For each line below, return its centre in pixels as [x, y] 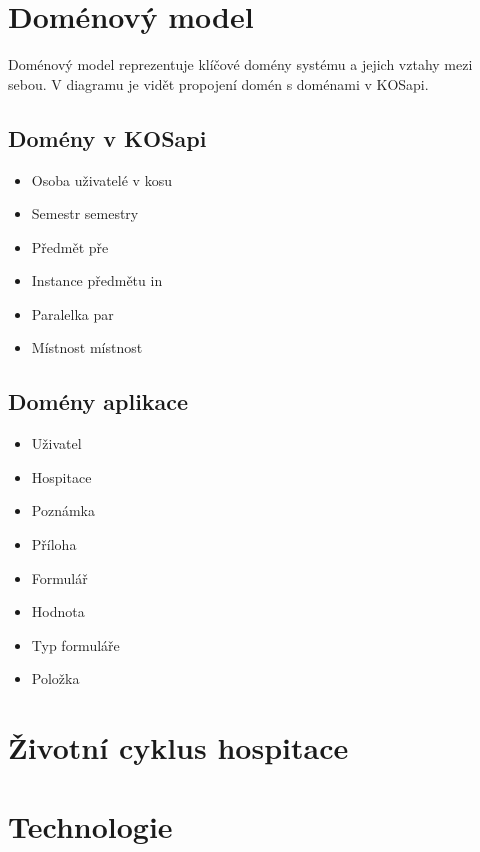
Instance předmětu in [97, 280]
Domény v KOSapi [107, 137]
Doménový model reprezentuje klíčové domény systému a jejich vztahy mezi [240, 64]
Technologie [90, 825]
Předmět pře [70, 246]
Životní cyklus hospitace [178, 747]
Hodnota [58, 611]
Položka [55, 678]
